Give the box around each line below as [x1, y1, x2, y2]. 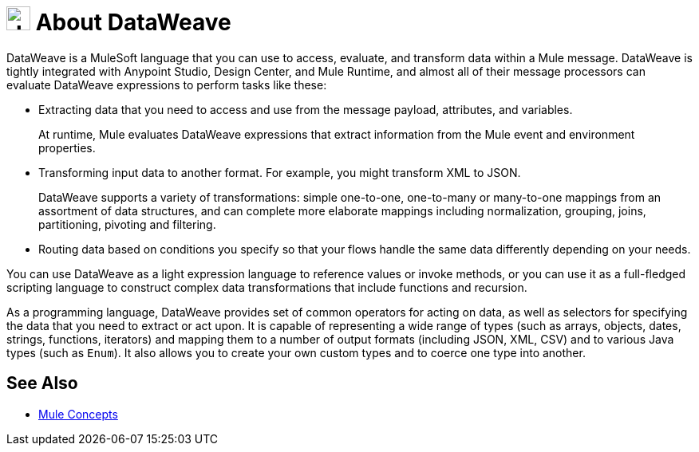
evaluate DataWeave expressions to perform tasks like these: [6, 77, 327, 92]
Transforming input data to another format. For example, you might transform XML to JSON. [38, 165, 521, 179]
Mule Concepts [38, 407, 118, 421]
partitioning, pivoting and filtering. [38, 217, 216, 231]
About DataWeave [35, 9, 231, 36]
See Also [6, 373, 78, 394]
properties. [38, 140, 96, 155]
